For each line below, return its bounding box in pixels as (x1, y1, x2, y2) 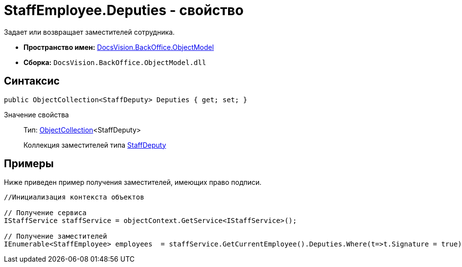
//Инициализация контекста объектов (4, 193, 144, 201)
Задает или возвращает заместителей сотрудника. (4, 27, 175, 36)
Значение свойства (4, 110, 69, 119)
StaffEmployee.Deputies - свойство (4, 2, 244, 19)
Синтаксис (4, 75, 60, 88)
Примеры (4, 157, 54, 170)
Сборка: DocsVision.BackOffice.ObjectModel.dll (23, 58, 207, 67)
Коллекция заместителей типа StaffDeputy (23, 140, 166, 149)
